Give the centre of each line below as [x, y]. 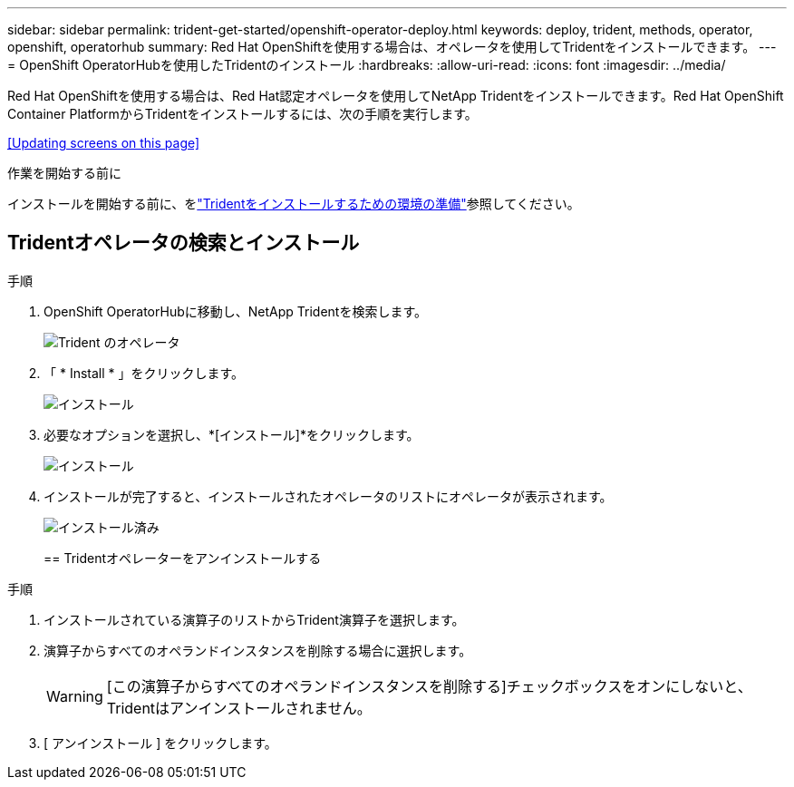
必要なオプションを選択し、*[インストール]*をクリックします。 [232, 434]
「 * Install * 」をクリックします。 [144, 373]
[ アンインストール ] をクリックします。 [160, 743]
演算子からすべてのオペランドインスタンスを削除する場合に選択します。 [258, 650]
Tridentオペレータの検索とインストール [184, 243]
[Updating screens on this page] [104, 143]
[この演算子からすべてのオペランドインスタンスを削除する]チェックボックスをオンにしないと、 [429, 686]
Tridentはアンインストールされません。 [239, 708]
